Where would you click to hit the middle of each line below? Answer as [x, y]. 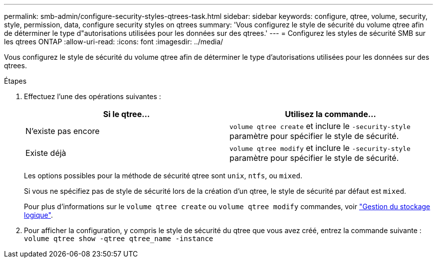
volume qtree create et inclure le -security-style [320, 126]
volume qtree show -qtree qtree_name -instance [119, 239]
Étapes [15, 81]
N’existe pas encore [63, 131]
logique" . [38, 215]
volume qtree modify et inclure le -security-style [320, 148]
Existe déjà [46, 153]
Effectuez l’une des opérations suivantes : [93, 96]
